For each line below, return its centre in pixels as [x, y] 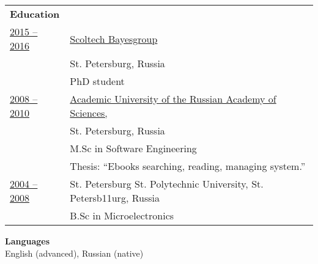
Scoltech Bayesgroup [114, 38]
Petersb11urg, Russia [115, 198]
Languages [28, 241]
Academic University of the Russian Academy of [173, 99]
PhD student [97, 81]
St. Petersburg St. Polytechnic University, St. [167, 184]
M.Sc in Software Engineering [133, 148]
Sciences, [89, 113]
